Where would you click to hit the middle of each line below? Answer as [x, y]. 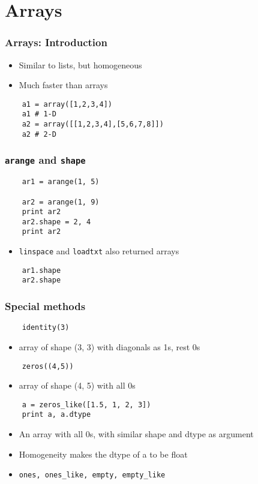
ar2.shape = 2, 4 [56, 222]
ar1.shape [41, 270]
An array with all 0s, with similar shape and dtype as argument [136, 434]
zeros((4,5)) [48, 366]
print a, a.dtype [56, 415]
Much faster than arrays [63, 85]
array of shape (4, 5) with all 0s [77, 385]
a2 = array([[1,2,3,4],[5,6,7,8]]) [93, 124]
